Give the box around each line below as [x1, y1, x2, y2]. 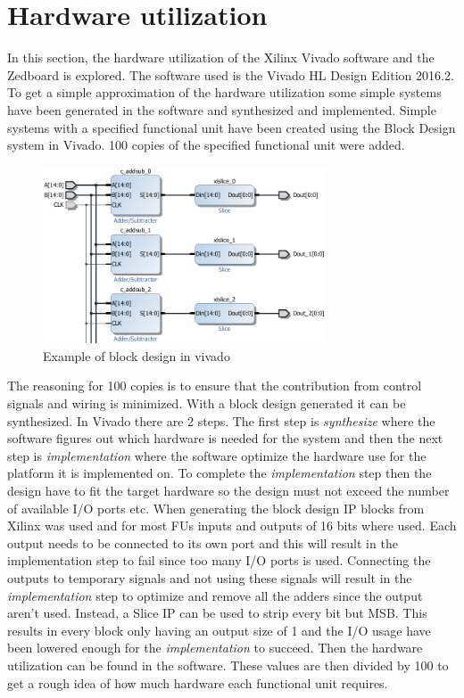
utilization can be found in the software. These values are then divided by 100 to [7, 655, 449, 674]
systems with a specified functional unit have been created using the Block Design [7, 118, 456, 136]
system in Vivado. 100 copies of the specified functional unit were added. [7, 135, 405, 154]
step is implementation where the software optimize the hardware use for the [7, 446, 427, 464]
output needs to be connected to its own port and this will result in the [7, 533, 398, 552]
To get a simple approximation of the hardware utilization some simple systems [7, 83, 442, 102]
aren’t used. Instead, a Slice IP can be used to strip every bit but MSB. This [7, 604, 427, 622]
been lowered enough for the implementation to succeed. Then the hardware [7, 638, 423, 657]
